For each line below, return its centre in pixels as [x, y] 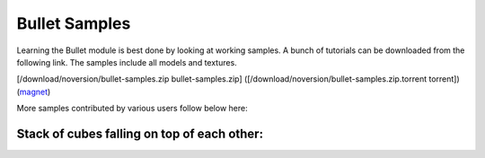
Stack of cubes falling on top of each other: [140, 133]
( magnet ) [34, 92]
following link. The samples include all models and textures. [127, 62]
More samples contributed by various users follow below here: [132, 109]
